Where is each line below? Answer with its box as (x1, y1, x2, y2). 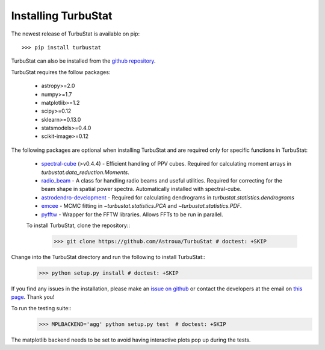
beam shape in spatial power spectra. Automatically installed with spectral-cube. (41, 186, 242, 193)
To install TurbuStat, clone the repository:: (26, 222, 131, 229)
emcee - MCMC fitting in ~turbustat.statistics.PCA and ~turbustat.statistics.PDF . (41, 202, 242, 210)
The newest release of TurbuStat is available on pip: (11, 30, 140, 37)
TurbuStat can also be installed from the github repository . (11, 57, 156, 64)
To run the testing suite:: (11, 304, 72, 311)
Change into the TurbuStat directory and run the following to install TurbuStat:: (11, 253, 206, 260)
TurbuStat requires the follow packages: (11, 68, 111, 75)
